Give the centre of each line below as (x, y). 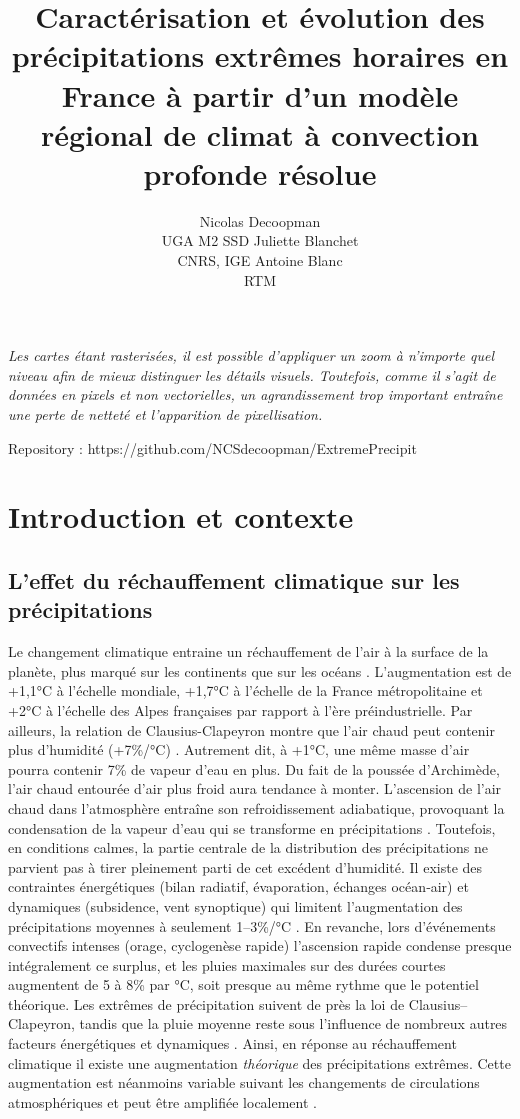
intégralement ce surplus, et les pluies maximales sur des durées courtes (227, 964)
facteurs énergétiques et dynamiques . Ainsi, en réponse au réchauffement (232, 1043)
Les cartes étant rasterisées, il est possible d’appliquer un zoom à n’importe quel (251, 355)
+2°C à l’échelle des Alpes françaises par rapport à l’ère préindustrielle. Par (240, 709)
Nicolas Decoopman (260, 220)
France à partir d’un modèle (260, 94)
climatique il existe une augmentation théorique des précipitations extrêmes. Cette (259, 1062)
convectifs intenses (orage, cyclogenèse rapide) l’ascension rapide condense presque (260, 945)
